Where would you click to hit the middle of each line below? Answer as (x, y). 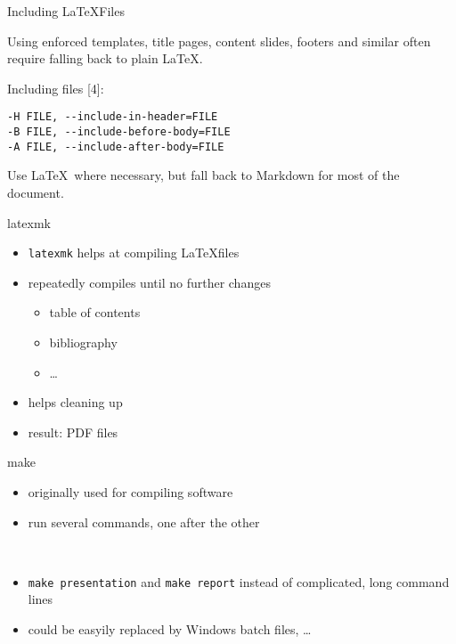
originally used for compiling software (130, 491)
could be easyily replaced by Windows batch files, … (170, 628)
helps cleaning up (75, 402)
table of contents (95, 312)
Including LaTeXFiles (66, 11)
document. (36, 192)
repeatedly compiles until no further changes (149, 282)
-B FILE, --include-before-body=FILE (119, 132)
